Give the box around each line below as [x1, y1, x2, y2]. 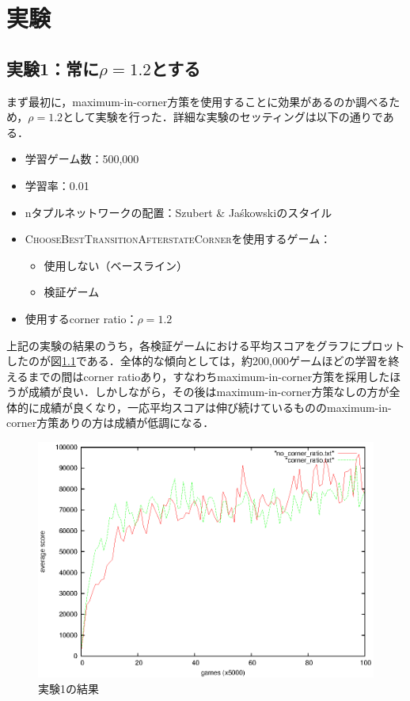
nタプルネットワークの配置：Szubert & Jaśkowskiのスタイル [25, 204, 332, 220]
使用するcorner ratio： [25, 310, 138, 326]
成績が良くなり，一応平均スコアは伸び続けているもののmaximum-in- [39, 398, 392, 415]
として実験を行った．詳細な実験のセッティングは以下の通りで [63, 109, 383, 125]
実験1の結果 [38, 680, 99, 696]
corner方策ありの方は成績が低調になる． [6, 414, 214, 431]
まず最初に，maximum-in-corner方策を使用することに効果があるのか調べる [6, 93, 389, 109]
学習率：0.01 [25, 177, 89, 193]
